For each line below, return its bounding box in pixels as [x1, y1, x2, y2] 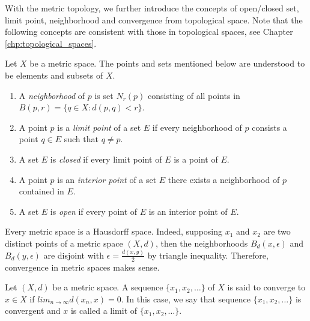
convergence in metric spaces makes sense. [5, 260, 160, 273]
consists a [252, 121, 287, 133]
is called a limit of [70, 304, 138, 317]
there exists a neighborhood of [168, 173, 280, 185]
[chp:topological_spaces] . [5, 37, 97, 49]
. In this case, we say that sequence [121, 292, 251, 305]
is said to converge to [227, 281, 306, 293]
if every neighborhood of [152, 121, 242, 133]
